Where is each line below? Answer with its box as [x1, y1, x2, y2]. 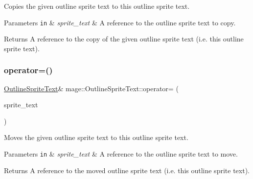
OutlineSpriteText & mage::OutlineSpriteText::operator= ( [4, 83, 179, 93]
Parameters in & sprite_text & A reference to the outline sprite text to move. [4, 149, 238, 159]
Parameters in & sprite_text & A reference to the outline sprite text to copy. [4, 17, 236, 27]
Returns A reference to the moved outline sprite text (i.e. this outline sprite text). [4, 165, 250, 175]
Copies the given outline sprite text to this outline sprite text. [4, 1, 190, 11]
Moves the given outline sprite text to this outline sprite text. [4, 132, 188, 142]
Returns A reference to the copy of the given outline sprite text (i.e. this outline [4, 34, 244, 44]
